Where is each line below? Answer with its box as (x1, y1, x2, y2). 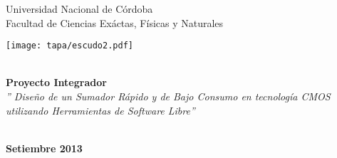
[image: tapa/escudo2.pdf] (6, 41, 133, 51)
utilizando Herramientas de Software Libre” (6, 102, 195, 117)
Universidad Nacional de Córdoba (6, 1, 153, 16)
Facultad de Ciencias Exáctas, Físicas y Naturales (6, 15, 224, 30)
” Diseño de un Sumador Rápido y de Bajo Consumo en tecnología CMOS (6, 89, 331, 104)
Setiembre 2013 (6, 140, 83, 155)
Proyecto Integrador (6, 75, 107, 90)
